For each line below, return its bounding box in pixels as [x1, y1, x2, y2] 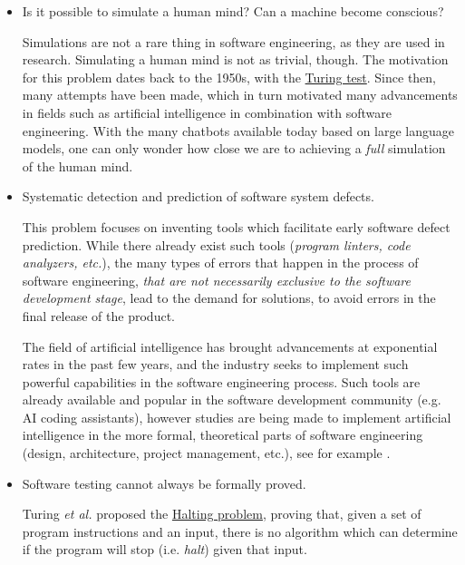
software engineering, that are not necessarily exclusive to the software [22, 270, 412, 289]
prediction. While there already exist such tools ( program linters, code [22, 235, 411, 254]
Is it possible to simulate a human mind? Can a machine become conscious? [22, 2, 444, 20]
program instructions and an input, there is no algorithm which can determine [22, 521, 458, 541]
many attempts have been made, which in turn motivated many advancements [22, 85, 458, 104]
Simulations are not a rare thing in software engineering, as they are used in [22, 32, 445, 51]
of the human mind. [22, 156, 133, 175]
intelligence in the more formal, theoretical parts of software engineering [22, 425, 423, 444]
